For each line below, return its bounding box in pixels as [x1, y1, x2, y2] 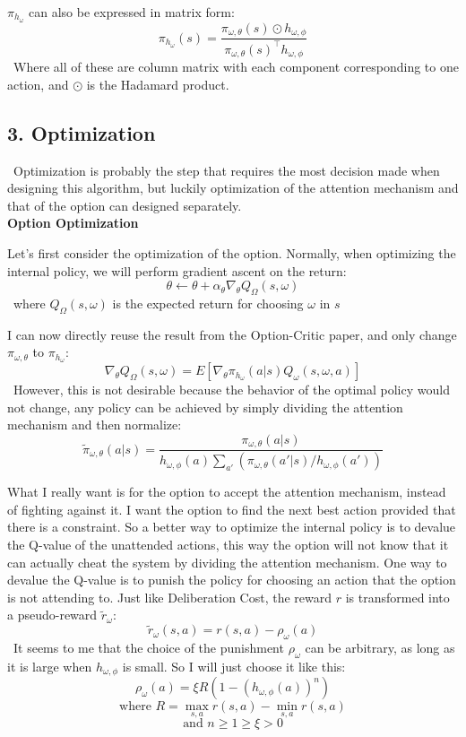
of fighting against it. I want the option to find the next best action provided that [7, 499, 456, 518]
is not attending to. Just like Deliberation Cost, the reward [7, 587, 332, 606]
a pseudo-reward [7, 605, 98, 624]
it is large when [7, 656, 92, 675]
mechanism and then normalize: [7, 415, 182, 434]
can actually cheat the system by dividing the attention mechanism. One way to [7, 552, 447, 571]
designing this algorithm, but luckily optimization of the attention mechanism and [7, 178, 459, 197]
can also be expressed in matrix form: [28, 3, 235, 21]
